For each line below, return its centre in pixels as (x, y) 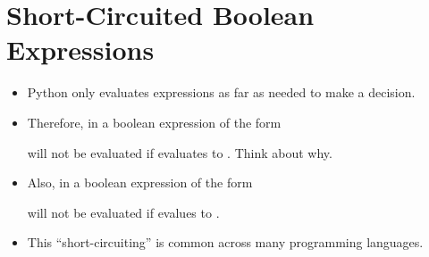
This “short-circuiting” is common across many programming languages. (225, 242)
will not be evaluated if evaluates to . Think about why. (180, 152)
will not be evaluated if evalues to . (123, 212)
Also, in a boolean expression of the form (140, 182)
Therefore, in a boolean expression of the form (154, 122)
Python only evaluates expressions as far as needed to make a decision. (221, 92)
